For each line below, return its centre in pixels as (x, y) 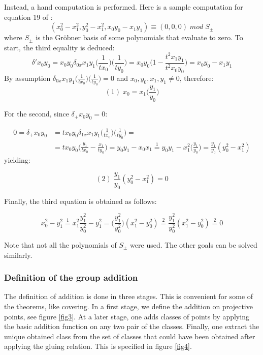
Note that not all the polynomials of (60, 244)
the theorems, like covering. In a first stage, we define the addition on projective (128, 306)
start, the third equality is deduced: (59, 47)
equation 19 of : (28, 17)
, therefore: (196, 78)
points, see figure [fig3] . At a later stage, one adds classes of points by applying (127, 316)
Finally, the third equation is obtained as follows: (80, 201)
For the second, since (37, 114)
